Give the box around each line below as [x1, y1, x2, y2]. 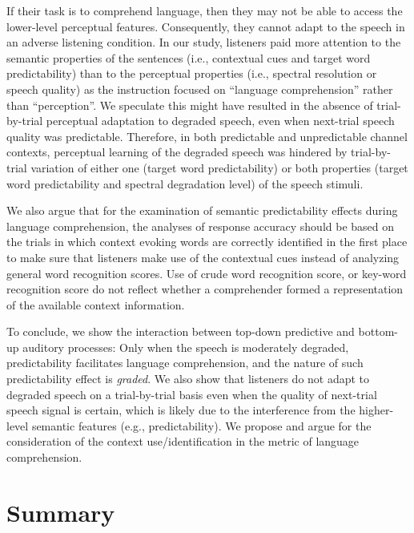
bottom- [358, 323, 398, 340]
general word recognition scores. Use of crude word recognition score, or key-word [6, 264, 407, 281]
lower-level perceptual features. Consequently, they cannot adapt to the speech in [6, 18, 405, 34]
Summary [6, 495, 115, 528]
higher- [359, 402, 394, 418]
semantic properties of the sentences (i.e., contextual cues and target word [6, 49, 371, 66]
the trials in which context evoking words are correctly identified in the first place [6, 233, 408, 250]
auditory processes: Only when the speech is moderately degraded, [22, 338, 349, 355]
